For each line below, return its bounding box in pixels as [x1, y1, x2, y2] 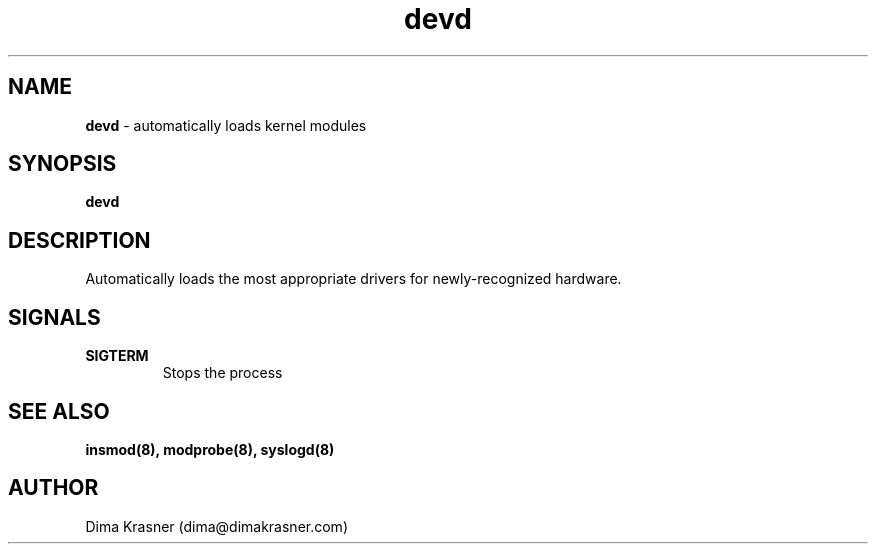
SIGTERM [85, 347, 149, 365]
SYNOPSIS [8, 151, 117, 177]
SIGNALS [8, 304, 101, 330]
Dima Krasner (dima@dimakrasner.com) [85, 517, 348, 535]
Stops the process [162, 364, 283, 382]
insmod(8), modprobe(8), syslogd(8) [85, 440, 335, 458]
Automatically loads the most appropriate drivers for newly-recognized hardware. [85, 270, 622, 288]
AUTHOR [8, 475, 99, 501]
